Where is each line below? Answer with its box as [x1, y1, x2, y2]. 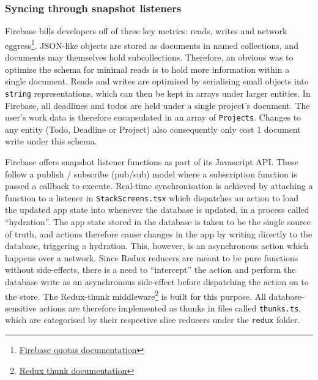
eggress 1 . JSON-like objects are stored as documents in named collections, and [5, 37, 298, 51]
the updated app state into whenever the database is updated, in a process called [5, 203, 309, 216]
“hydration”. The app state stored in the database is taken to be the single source [5, 215, 311, 228]
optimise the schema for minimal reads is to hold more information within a [5, 62, 290, 75]
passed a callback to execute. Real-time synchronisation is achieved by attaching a [5, 179, 313, 192]
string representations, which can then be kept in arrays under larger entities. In [5, 86, 311, 99]
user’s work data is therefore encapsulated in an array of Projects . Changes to [5, 111, 301, 124]
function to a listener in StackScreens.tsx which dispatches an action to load [5, 191, 298, 204]
